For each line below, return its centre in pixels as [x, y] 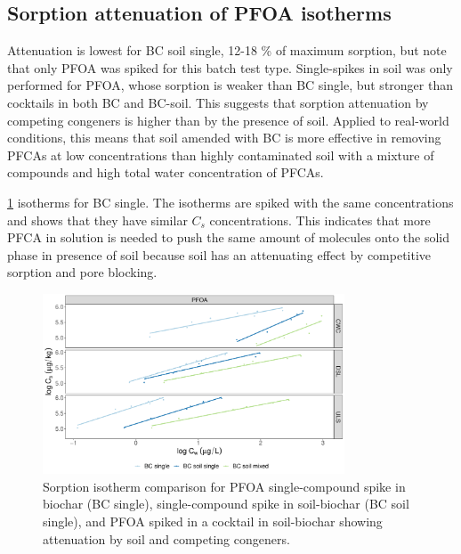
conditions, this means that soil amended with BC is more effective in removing [224, 138]
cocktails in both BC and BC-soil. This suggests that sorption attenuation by [218, 102]
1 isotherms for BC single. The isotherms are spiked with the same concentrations [230, 202]
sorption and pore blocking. [82, 272]
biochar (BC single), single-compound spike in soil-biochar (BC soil [226, 504]
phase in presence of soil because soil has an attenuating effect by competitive [219, 254]
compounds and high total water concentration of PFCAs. [166, 172]
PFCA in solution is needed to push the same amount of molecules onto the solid [229, 237]
